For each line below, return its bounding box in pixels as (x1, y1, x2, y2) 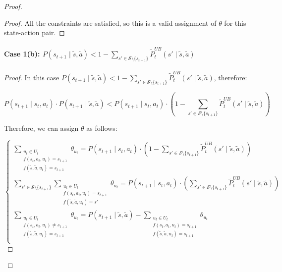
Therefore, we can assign (4, 123, 79, 133)
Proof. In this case (4, 72, 59, 82)
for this (224, 17, 246, 28)
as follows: (86, 123, 117, 133)
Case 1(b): (4, 49, 40, 59)
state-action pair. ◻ (4, 27, 65, 38)
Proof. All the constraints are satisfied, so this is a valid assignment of (4, 17, 217, 28)
